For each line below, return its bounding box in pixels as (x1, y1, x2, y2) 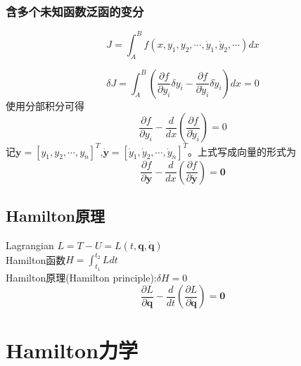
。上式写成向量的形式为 (188, 144, 297, 158)
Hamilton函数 (6, 252, 66, 267)
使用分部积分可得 (6, 98, 84, 113)
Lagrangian (6, 237, 54, 252)
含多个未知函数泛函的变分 (6, 2, 144, 20)
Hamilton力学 (6, 336, 139, 365)
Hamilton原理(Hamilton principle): (6, 270, 157, 284)
